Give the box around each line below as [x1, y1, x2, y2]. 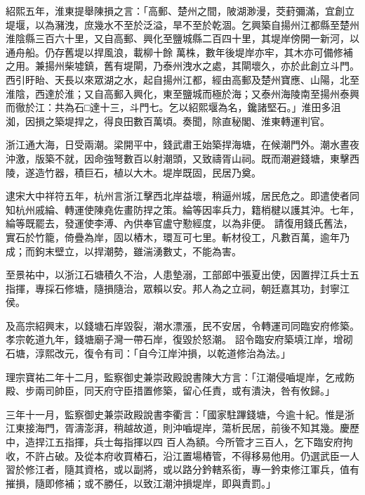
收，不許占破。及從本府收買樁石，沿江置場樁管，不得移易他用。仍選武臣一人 [6, 448, 359, 463]
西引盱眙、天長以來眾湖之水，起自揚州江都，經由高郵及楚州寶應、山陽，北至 [6, 72, 359, 86]
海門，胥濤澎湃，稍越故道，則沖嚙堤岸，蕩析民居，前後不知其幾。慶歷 [34, 420, 359, 435]
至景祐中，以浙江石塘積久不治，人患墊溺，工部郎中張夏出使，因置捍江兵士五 [6, 267, 359, 282]
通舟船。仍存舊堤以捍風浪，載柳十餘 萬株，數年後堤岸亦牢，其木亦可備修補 [6, 44, 353, 59]
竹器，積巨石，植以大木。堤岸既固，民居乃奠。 [44, 165, 261, 179]
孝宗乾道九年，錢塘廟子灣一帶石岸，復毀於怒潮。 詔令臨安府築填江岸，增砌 [6, 332, 353, 347]
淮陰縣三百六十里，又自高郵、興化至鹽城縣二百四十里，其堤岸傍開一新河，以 [6, 31, 359, 46]
